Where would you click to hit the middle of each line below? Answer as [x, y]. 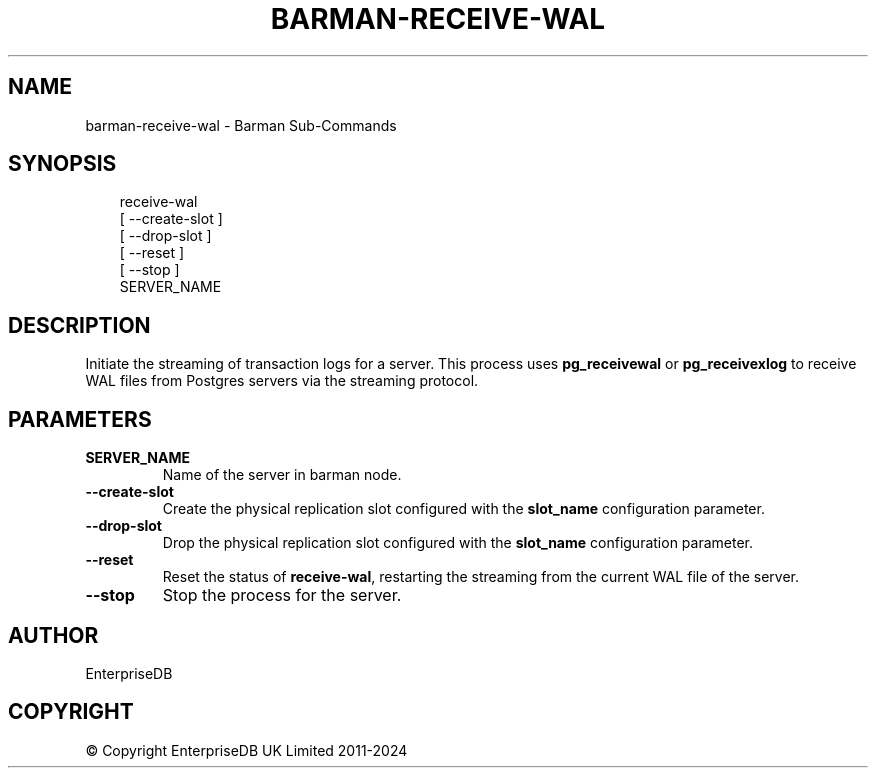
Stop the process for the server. [282, 595]
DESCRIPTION [79, 325]
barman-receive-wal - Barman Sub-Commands [241, 125]
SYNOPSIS [62, 164]
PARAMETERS [80, 419]
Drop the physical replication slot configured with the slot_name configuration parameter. [458, 543]
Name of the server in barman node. [282, 475]
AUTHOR [53, 635]
